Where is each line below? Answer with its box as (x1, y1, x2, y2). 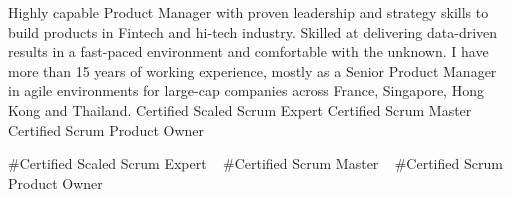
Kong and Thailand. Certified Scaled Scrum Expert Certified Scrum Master (8, 99, 472, 120)
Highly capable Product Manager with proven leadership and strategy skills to (8, 2, 489, 22)
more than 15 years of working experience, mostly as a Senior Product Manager (8, 60, 497, 81)
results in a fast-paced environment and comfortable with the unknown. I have (8, 41, 489, 62)
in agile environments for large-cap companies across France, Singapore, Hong (8, 80, 484, 101)
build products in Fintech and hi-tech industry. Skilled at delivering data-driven (8, 21, 498, 42)
